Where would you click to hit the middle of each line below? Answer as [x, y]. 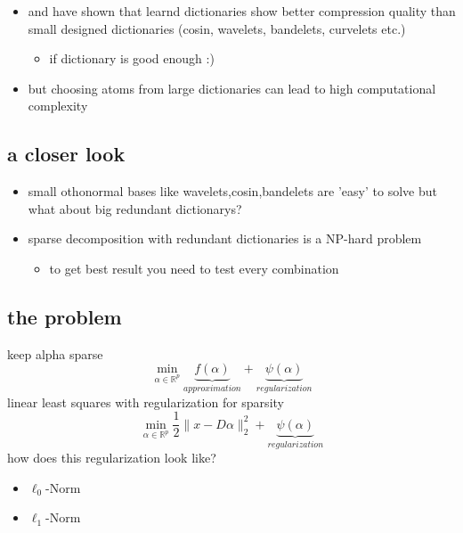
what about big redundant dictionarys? [135, 208]
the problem [65, 316]
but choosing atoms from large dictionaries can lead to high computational [232, 88]
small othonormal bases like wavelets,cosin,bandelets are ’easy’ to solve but [232, 191]
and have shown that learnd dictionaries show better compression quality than [242, 11]
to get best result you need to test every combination [194, 268]
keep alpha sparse [55, 353]
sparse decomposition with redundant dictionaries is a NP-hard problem [225, 238]
